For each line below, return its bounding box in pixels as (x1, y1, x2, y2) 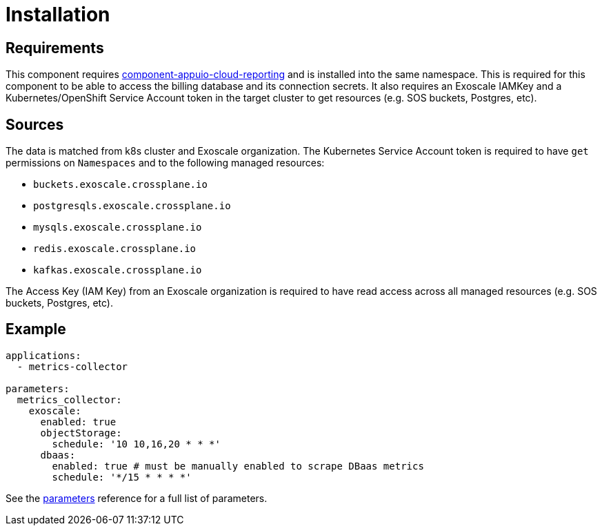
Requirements (6, 39, 104, 57)
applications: (6, 349, 81, 361)
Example (6, 320, 66, 338)
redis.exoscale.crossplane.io (33, 243, 197, 255)
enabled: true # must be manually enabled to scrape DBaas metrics (52, 460, 424, 472)
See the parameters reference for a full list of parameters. (6, 492, 268, 504)
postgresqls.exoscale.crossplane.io (33, 200, 231, 212)
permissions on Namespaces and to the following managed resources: (6, 157, 325, 169)
